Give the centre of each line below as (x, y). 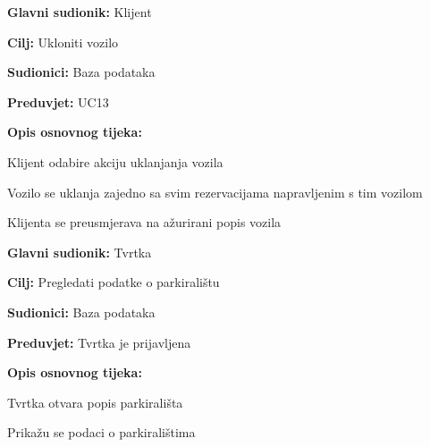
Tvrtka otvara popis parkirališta (95, 402)
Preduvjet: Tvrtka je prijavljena (99, 342)
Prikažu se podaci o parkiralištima (101, 432)
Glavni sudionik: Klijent (80, 12)
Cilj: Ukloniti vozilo (63, 42)
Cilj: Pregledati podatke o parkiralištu (114, 282)
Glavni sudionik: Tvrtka (80, 252)
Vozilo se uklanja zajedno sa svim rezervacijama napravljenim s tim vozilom (215, 192)
